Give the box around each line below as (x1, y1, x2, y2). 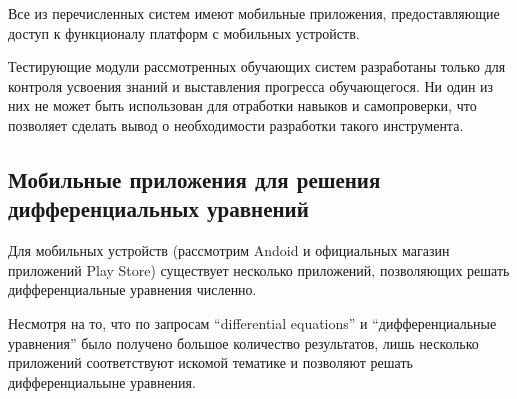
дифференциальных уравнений (8, 193, 309, 224)
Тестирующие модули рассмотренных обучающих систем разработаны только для (8, 56, 506, 77)
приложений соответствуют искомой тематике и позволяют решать (8, 352, 413, 373)
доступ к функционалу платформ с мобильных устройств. (8, 22, 360, 43)
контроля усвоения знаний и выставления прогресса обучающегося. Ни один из (8, 75, 494, 96)
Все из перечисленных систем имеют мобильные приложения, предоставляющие (8, 3, 500, 23)
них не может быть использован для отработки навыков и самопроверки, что (8, 95, 477, 116)
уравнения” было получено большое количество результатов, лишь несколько (8, 332, 479, 353)
